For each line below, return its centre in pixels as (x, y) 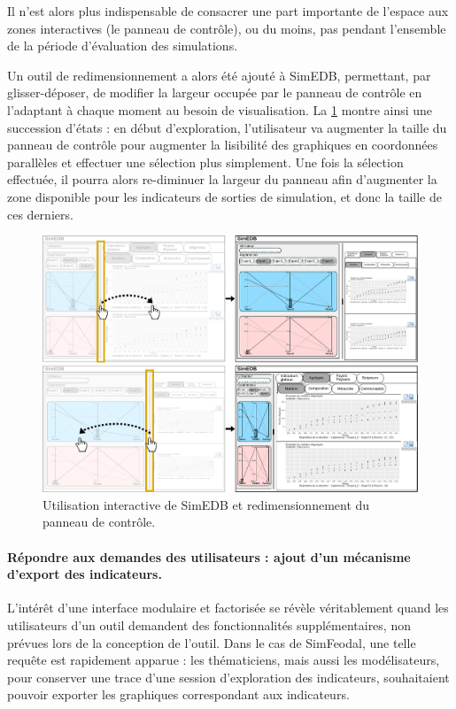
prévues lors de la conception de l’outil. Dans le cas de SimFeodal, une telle (212, 642)
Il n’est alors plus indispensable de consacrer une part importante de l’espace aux (228, 11)
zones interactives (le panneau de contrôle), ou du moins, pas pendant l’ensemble (227, 28)
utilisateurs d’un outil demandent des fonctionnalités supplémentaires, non (209, 625)
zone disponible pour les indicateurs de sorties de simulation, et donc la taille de (224, 196)
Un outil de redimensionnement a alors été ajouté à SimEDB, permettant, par (219, 75)
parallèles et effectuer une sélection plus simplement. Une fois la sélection (205, 162)
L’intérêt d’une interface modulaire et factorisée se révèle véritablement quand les (228, 608)
